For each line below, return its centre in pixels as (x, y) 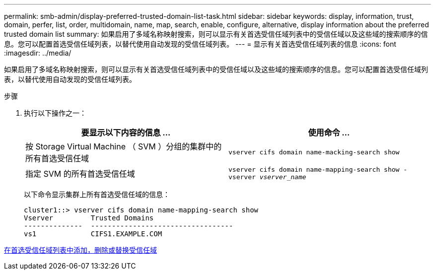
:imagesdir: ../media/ (38, 53)
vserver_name (283, 177)
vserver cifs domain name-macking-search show (314, 152)
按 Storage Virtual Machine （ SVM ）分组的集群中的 (124, 146)
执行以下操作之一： (55, 113)
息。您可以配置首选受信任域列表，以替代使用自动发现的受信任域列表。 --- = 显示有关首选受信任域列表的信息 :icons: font (200, 44)
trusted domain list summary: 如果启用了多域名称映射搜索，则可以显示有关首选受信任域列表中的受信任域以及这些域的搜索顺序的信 (216, 34)
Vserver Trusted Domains (89, 218)
